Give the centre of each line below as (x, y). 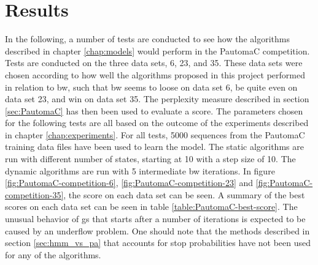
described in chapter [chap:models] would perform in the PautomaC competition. (157, 50)
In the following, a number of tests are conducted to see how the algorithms (147, 39)
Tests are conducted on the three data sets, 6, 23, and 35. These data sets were (154, 63)
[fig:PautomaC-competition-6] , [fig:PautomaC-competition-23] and (129, 183)
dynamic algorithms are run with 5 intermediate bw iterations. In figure (140, 170)
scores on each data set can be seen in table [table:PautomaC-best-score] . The (151, 207)
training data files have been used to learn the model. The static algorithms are (154, 147)
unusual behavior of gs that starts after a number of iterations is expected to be (155, 219)
